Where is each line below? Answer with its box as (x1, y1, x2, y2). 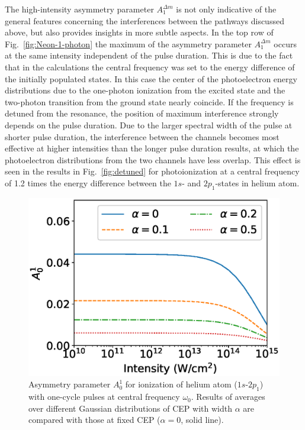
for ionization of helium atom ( (125, 378, 237, 390)
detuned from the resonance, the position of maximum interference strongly (5, 107, 279, 119)
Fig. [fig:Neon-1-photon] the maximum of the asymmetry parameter (5, 37, 252, 50)
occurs (274, 37, 297, 50)
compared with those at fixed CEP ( (28, 413, 160, 426)
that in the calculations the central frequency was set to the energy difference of (5, 60, 295, 73)
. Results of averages (191, 390, 265, 403)
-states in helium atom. (215, 176, 300, 189)
